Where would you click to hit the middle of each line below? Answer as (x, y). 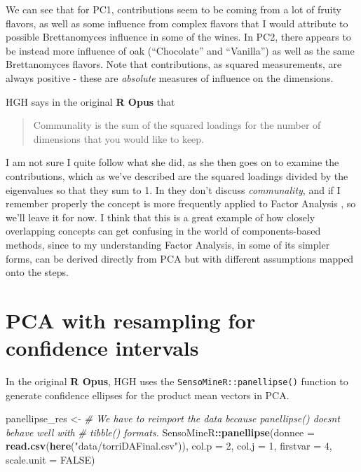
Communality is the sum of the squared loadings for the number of (177, 125)
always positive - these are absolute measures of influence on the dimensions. (170, 77)
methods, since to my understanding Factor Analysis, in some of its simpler (168, 244)
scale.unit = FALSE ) (50, 460)
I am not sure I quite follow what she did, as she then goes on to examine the (172, 162)
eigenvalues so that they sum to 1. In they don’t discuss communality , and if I (173, 189)
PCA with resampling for (131, 320)
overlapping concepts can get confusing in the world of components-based (163, 231)
